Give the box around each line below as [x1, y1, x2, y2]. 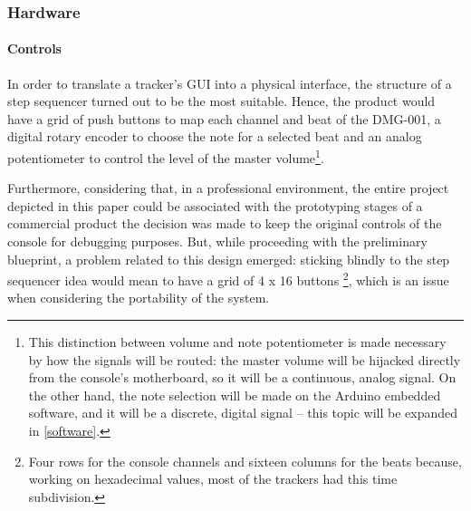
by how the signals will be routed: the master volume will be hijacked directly [28, 350, 461, 369]
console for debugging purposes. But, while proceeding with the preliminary [7, 232, 428, 251]
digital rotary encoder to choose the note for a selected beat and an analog [7, 127, 422, 146]
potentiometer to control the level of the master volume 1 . [7, 146, 324, 167]
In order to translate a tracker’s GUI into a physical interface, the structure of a [7, 73, 452, 92]
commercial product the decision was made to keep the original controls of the [7, 214, 442, 233]
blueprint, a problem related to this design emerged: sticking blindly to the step [7, 249, 450, 268]
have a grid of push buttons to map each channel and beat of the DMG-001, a [7, 109, 441, 128]
